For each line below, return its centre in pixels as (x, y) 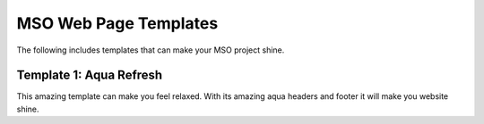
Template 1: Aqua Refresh (90, 75)
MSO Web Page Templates (117, 23)
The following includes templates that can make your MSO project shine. (151, 50)
